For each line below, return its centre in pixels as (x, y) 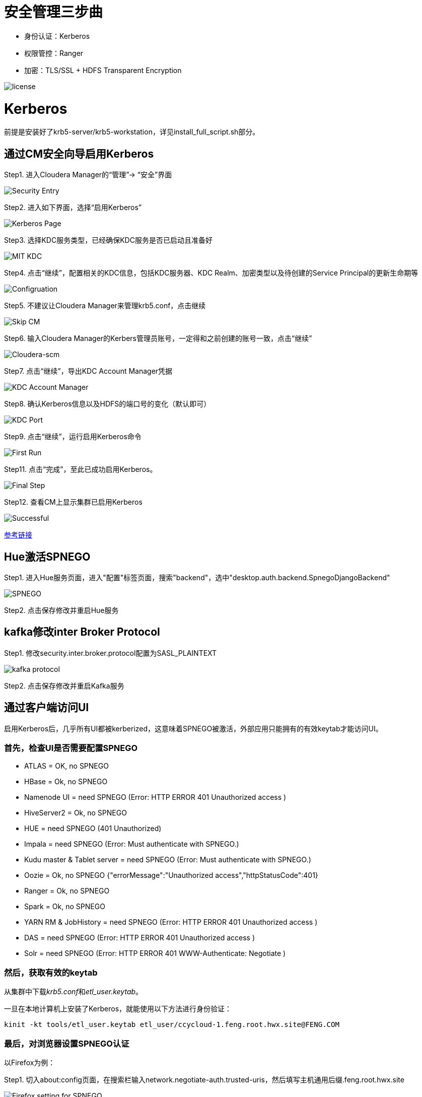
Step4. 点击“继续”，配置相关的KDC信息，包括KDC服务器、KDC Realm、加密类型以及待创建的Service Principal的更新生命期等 (211, 273)
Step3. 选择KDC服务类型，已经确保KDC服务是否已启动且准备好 (108, 240)
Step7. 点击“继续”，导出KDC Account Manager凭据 (88, 371)
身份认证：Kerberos (57, 36)
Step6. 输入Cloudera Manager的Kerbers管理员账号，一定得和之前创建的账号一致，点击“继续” (158, 338)
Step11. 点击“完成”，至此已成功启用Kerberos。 (81, 469)
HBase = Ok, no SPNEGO (66, 782)
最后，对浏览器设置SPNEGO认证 (67, 1043)
